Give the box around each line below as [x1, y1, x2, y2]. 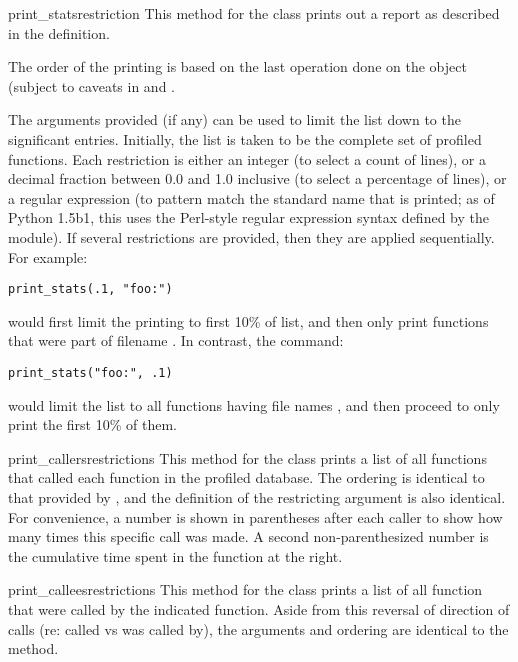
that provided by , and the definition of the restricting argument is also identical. [8, 487, 506, 507]
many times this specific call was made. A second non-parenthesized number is [8, 526, 489, 547]
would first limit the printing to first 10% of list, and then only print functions [8, 310, 489, 331]
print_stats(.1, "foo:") [8, 282, 173, 297]
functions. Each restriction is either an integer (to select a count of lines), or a [8, 148, 486, 169]
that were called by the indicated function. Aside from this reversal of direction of [8, 598, 510, 619]
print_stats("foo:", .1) [8, 365, 173, 380]
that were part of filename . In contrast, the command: [8, 330, 344, 351]
